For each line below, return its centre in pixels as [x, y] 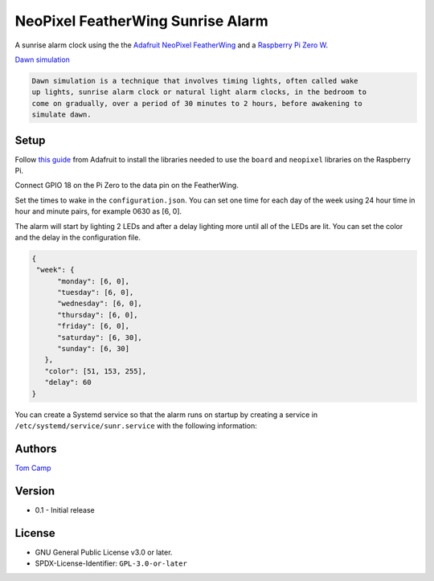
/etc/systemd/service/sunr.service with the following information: [136, 425]
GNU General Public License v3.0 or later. [104, 552]
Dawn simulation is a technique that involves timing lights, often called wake [195, 81]
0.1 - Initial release [65, 509]
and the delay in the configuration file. [78, 237]
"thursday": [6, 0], [98, 315]
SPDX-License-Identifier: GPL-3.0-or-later [111, 563]
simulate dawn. [61, 115]
